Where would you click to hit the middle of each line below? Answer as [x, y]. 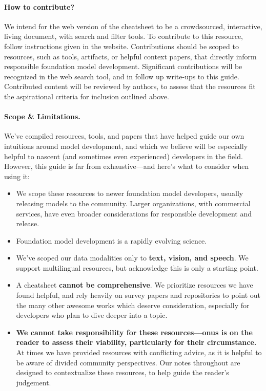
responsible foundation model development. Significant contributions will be [123, 66]
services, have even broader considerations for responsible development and [134, 213]
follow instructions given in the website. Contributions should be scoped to [121, 46]
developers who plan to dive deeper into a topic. [92, 315]
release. [28, 223]
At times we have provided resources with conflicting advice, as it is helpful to [139, 352]
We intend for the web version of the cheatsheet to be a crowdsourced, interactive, [133, 26]
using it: [17, 176]
